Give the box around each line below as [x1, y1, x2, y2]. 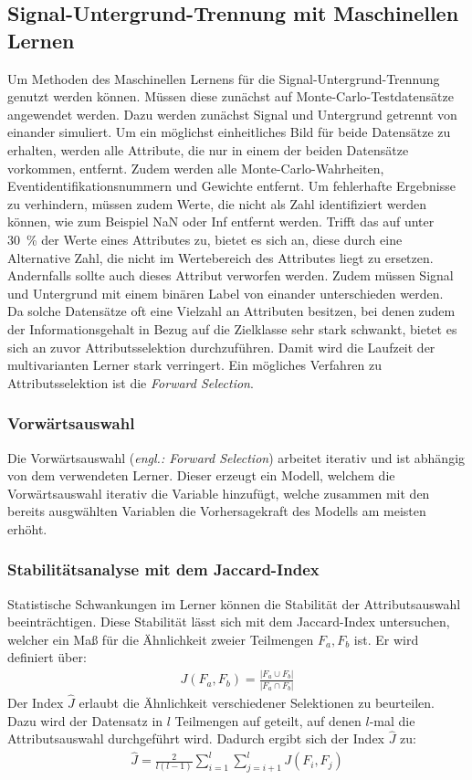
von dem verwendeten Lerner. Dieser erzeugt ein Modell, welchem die [7, 466, 395, 485]
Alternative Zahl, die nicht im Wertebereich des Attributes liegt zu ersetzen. [7, 248, 434, 267]
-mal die [369, 711, 415, 730]
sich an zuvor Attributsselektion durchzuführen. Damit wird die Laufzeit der [7, 337, 435, 356]
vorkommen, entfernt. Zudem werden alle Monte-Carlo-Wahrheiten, [7, 158, 384, 177]
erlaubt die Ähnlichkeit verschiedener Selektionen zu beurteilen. [79, 692, 435, 711]
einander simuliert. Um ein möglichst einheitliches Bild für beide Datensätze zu [7, 122, 451, 142]
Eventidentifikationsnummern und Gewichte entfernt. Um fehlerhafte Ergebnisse [7, 176, 456, 195]
